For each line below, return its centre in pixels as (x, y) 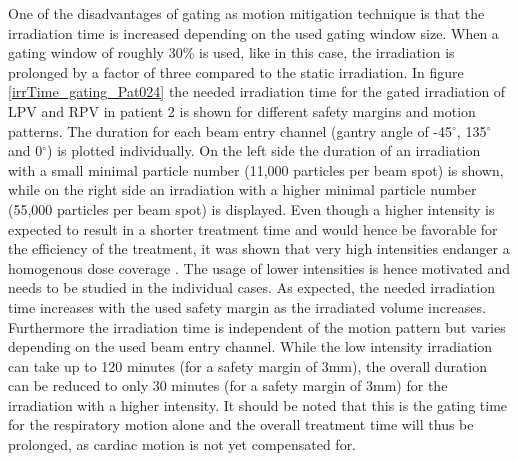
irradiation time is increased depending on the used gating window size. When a (253, 32)
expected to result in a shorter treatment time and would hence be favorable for (253, 228)
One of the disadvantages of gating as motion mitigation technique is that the (246, 13)
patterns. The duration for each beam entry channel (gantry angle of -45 (230, 130)
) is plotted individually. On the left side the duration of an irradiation (264, 150)
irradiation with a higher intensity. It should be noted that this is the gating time (258, 404)
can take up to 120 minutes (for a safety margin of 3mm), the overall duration (248, 365)
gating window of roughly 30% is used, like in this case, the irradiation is (231, 52)
